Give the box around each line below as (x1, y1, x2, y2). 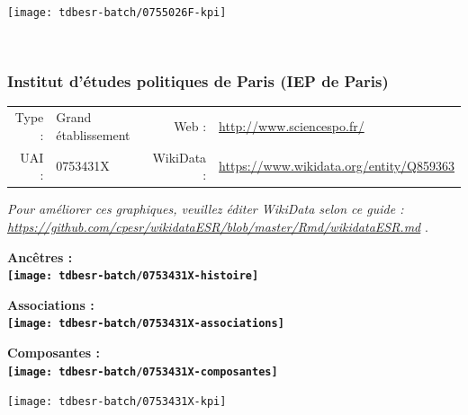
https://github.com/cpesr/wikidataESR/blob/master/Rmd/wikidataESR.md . (7, 216, 428, 235)
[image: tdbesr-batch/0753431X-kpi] (7, 395, 227, 409)
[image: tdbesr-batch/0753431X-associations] (7, 317, 284, 331)
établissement (56, 125, 130, 144)
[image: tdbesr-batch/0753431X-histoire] (7, 269, 259, 283)
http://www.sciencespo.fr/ (219, 117, 364, 136)
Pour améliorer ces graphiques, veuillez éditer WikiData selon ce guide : (7, 199, 404, 218)
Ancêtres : (7, 247, 73, 266)
